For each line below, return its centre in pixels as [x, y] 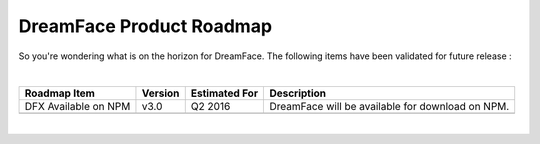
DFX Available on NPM [77, 107]
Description [298, 93]
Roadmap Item [59, 93]
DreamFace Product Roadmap [145, 26]
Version [160, 93]
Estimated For [224, 93]
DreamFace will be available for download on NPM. [389, 107]
